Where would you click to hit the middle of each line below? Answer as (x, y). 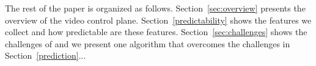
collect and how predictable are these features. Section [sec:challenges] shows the (156, 32)
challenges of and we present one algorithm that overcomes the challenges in (148, 43)
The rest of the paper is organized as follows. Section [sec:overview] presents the (155, 8)
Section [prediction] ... (46, 55)
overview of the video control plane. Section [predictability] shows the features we (158, 20)
